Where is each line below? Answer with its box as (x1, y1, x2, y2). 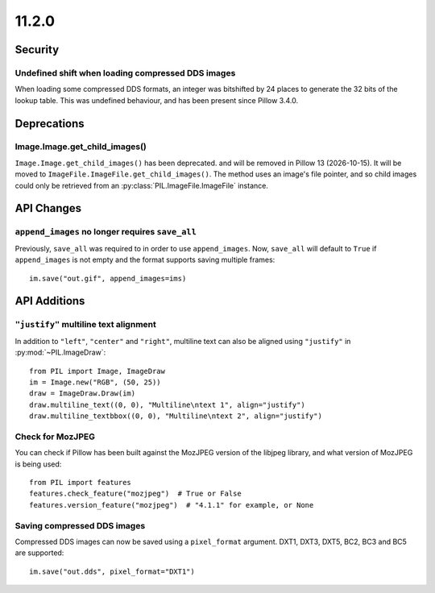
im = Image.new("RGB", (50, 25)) (29, 377, 161, 387)
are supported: (14, 548, 64, 558)
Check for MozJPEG (14, 431, 96, 442)
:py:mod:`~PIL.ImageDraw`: (14, 347, 106, 358)
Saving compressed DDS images (14, 520, 146, 531)
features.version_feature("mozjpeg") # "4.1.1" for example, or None (29, 500, 314, 509)
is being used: (14, 459, 62, 469)
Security (14, 43, 60, 56)
